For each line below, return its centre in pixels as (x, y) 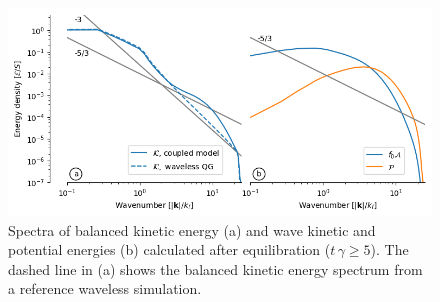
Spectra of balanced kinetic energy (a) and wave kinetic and (192, 229)
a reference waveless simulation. (105, 288)
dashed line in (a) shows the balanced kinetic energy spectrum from (215, 268)
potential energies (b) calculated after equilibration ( (169, 249)
